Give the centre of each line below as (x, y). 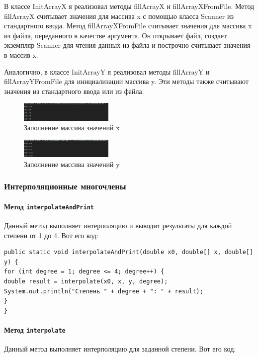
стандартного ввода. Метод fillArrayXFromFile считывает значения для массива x (128, 26)
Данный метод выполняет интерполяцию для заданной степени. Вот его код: (120, 349)
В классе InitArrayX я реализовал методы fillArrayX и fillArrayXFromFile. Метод (129, 6)
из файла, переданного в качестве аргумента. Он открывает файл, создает (116, 35)
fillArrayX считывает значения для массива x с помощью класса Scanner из (119, 16)
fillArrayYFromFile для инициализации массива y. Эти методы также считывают (126, 81)
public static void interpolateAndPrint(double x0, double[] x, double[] (129, 252)
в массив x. (21, 54)
